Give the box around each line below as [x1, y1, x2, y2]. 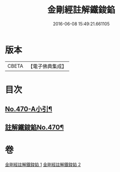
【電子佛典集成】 [28, 63, 67, 70]
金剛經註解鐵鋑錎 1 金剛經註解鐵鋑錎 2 [5, 161, 81, 167]
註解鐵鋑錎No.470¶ [5, 123, 64, 132]
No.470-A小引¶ [5, 105, 52, 114]
